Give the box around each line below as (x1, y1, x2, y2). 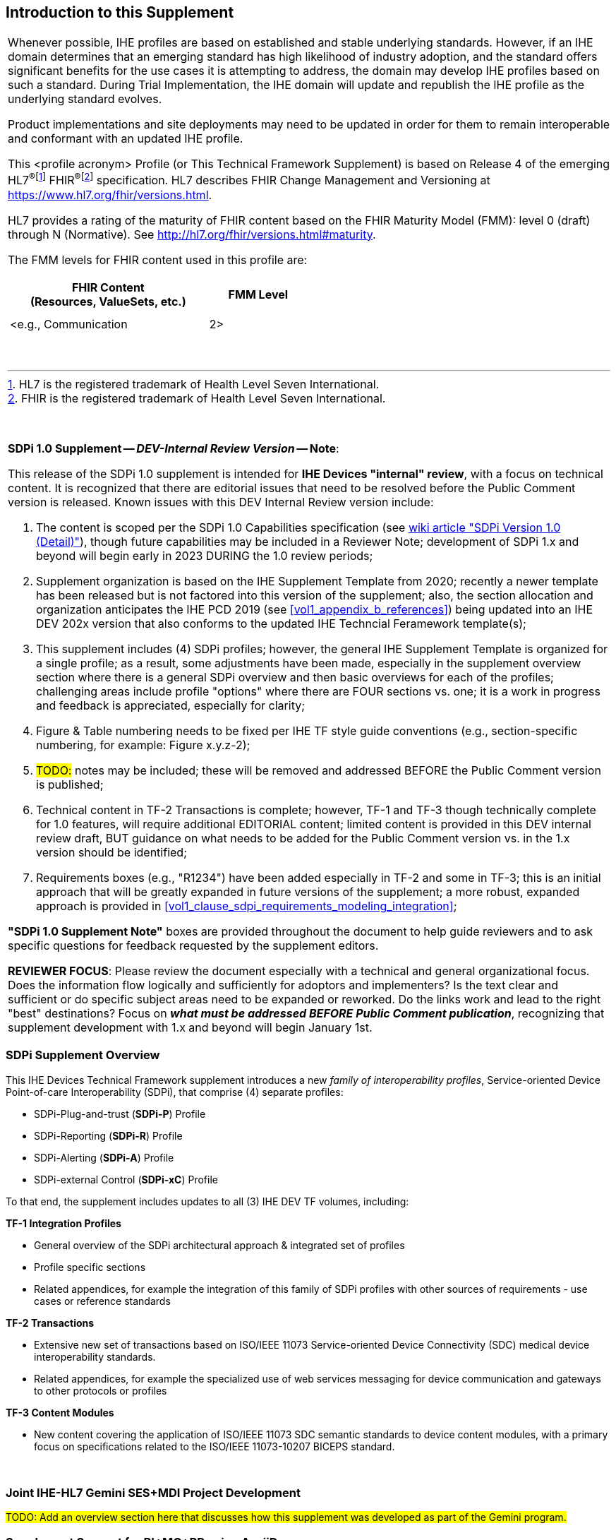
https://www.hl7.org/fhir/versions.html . (8, 187, 212, 202)
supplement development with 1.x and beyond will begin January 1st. (8, 1020, 373, 1034)
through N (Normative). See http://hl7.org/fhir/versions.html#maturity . (8, 227, 376, 241)
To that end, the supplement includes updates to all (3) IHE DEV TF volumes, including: (6, 1195, 409, 1207)
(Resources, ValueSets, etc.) (30, 294, 186, 309)
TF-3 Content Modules (6, 1406, 114, 1419)
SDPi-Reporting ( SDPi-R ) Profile (34, 1129, 183, 1142)
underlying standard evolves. (8, 92, 162, 107)
